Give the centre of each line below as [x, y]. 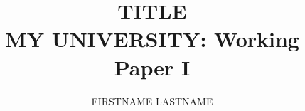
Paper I [152, 67]
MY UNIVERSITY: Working [152, 39]
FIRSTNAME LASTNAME [152, 101]
